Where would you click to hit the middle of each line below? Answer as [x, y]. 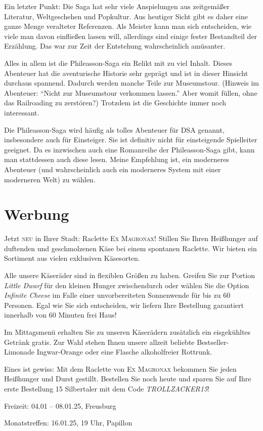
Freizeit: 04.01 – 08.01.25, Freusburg [60, 405]
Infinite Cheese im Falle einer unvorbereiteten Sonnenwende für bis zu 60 [117, 295]
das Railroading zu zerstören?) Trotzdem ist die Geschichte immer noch [115, 103]
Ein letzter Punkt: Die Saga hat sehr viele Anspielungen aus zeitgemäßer [117, 6]
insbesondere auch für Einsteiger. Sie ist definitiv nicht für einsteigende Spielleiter [131, 140]
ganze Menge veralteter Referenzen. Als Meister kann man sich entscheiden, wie [128, 26]
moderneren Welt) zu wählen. [50, 179]
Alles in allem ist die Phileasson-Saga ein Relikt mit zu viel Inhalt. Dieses [118, 63]
